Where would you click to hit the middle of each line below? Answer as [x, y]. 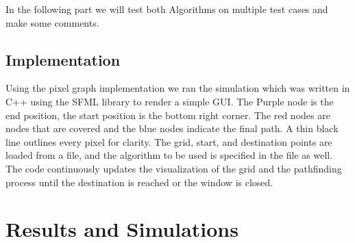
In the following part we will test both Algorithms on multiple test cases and [167, 9]
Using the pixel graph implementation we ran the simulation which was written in [178, 88]
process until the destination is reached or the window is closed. [139, 182]
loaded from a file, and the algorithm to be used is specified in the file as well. [169, 155]
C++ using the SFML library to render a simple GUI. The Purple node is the [170, 101]
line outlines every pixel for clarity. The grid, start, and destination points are [169, 141]
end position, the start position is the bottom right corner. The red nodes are [168, 115]
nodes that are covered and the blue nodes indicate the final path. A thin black [172, 128]
